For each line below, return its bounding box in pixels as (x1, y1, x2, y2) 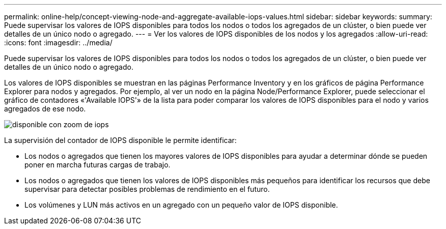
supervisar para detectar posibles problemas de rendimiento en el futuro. (24, 185, 270, 193)
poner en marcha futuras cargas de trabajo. (24, 160, 171, 169)
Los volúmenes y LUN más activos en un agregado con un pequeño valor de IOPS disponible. (24, 201, 338, 209)
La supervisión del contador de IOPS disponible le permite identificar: (4, 136, 237, 145)
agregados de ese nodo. (4, 104, 86, 113)
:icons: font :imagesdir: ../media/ (4, 38, 113, 47)
